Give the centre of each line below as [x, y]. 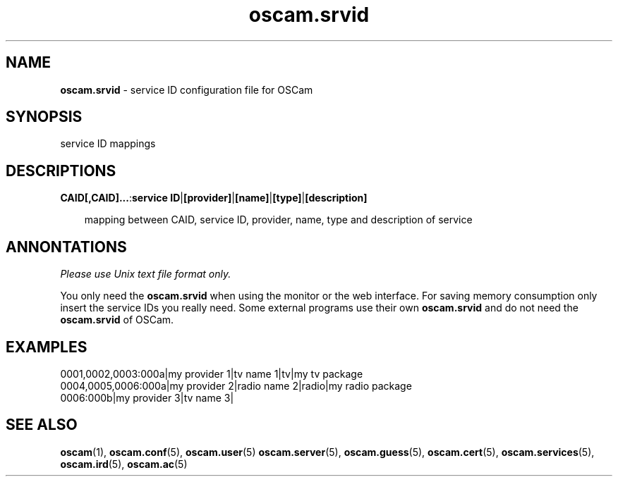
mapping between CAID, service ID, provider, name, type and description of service [278, 220]
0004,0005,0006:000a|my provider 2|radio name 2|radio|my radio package [236, 385]
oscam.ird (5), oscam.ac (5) [124, 464]
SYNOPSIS [44, 117]
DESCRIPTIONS [61, 171]
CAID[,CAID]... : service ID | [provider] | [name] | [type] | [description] [214, 198]
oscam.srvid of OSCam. [117, 320]
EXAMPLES [47, 347]
